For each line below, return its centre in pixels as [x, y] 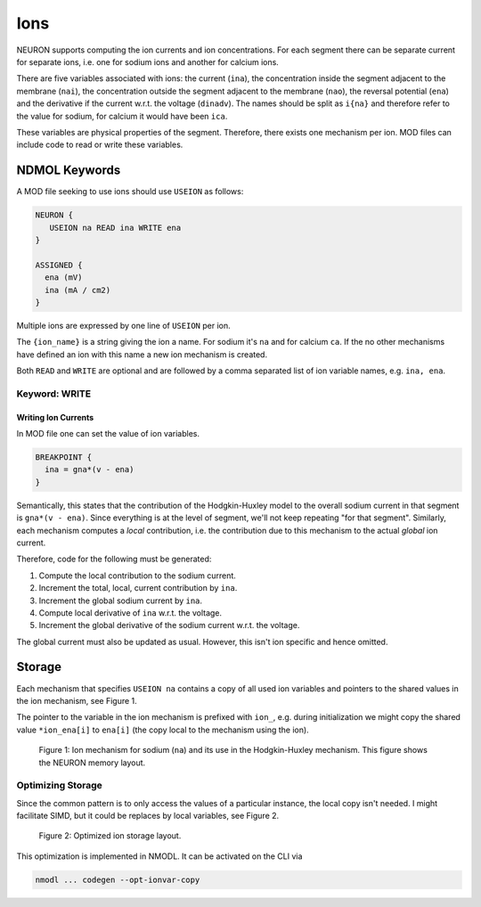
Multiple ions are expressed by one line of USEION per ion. [123, 325]
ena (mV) [64, 278]
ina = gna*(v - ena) [90, 470]
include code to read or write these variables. [100, 145]
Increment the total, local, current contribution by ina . [138, 588]
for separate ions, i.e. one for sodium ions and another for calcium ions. [148, 61]
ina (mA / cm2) [78, 290]
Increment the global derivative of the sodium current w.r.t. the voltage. [169, 625]
